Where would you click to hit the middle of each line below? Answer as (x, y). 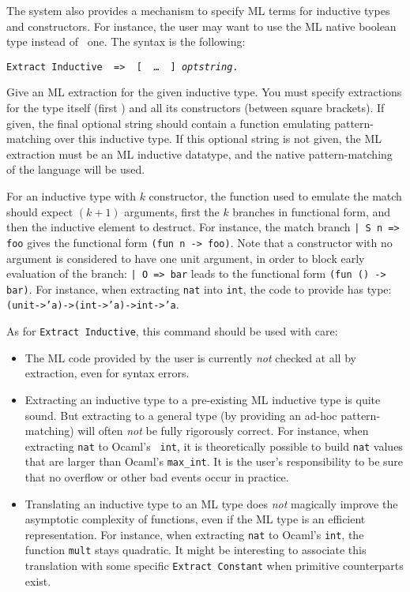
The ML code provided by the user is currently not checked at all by (190, 357)
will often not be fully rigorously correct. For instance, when (223, 431)
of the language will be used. (76, 169)
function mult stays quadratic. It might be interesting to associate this (196, 550)
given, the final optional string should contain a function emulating (169, 123)
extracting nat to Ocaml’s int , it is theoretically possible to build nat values (214, 446)
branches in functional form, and (312, 211)
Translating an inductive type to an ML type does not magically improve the (211, 503)
